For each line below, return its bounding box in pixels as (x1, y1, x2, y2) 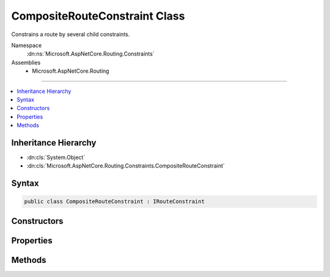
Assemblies (11, 59, 41, 66)
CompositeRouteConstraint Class (11, 9, 185, 23)
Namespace (11, 42, 42, 49)
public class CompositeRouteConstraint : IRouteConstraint (24, 198, 205, 205)
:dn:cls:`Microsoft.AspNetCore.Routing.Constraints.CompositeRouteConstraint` (26, 162, 226, 169)
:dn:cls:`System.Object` (26, 153, 86, 161)
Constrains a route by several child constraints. (11, 31, 130, 38)
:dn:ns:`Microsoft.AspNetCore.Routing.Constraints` (26, 50, 155, 57)
